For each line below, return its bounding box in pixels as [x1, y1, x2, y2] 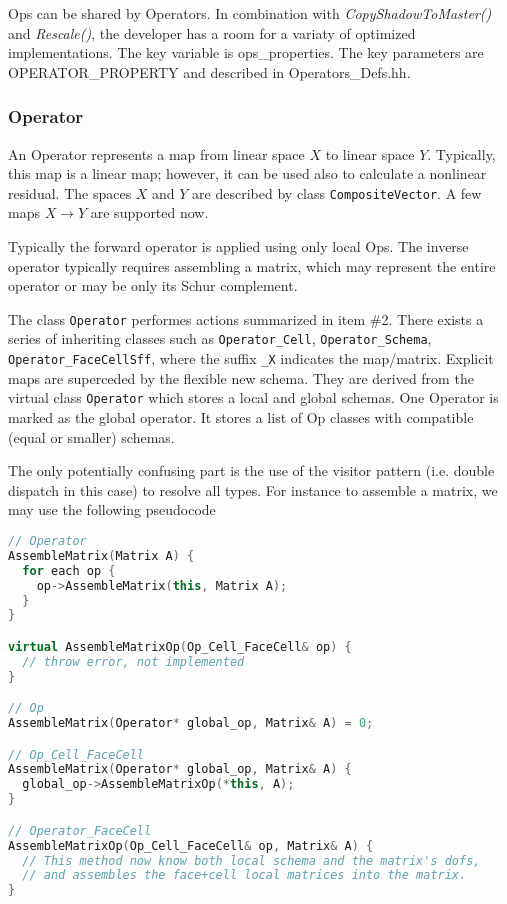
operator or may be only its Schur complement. [8, 275, 298, 296]
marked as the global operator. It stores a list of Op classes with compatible [8, 407, 474, 428]
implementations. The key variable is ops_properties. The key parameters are [8, 42, 484, 63]
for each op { [22, 563, 116, 578]
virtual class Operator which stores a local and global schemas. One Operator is [8, 387, 499, 408]
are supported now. [90, 202, 209, 223]
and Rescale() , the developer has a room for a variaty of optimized [8, 22, 416, 43]
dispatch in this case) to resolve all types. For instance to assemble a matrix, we [8, 479, 498, 500]
